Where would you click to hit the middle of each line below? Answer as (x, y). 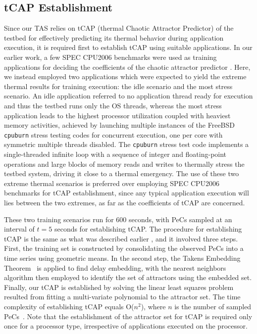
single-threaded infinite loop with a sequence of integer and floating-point (115, 154)
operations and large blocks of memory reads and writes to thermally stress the (124, 164)
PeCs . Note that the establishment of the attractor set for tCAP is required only (128, 316)
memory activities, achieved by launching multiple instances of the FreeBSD (119, 125)
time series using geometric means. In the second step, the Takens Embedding (122, 258)
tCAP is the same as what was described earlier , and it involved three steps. (121, 238)
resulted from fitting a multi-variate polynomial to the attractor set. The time (122, 297)
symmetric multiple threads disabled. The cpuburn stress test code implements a (127, 144)
